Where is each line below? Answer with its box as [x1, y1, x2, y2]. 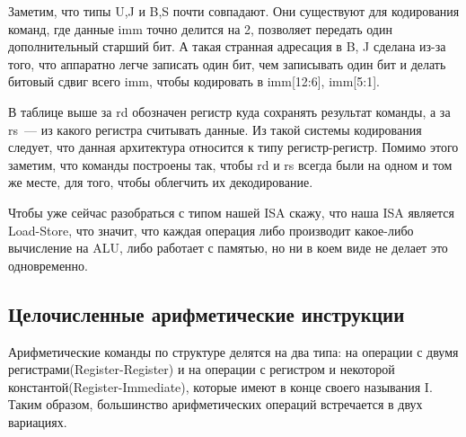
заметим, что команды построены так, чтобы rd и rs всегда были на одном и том [8, 155, 453, 174]
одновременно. [8, 255, 88, 274]
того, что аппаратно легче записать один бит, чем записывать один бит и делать [8, 54, 446, 73]
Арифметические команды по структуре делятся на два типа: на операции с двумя [8, 342, 459, 361]
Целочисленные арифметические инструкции [8, 299, 405, 327]
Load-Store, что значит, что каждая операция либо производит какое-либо [8, 220, 414, 239]
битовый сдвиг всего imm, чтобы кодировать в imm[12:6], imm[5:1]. [8, 72, 380, 91]
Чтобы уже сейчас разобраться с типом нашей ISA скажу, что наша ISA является [8, 202, 454, 221]
